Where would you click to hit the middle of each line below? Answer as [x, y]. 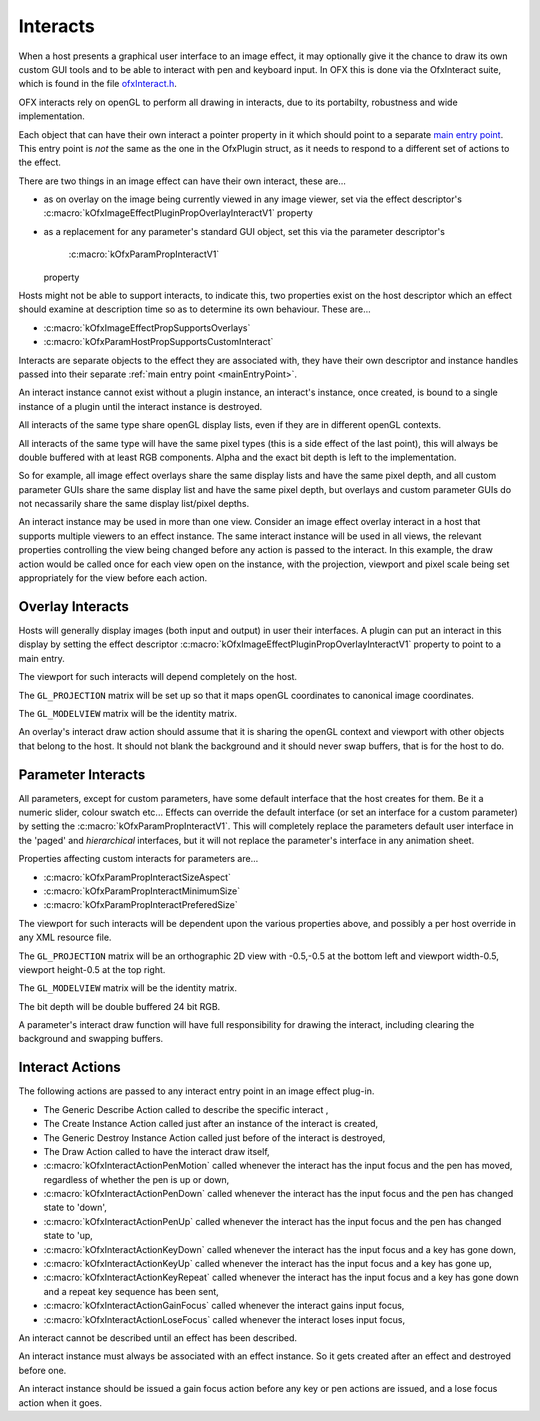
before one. [42, 1370]
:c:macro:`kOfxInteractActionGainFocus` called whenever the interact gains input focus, [224, 1306]
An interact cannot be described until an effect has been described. [158, 1338]
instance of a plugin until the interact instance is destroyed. [140, 406]
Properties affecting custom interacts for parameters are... [138, 859]
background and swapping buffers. [91, 1039]
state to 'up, [68, 1236]
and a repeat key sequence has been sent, [131, 1291]
